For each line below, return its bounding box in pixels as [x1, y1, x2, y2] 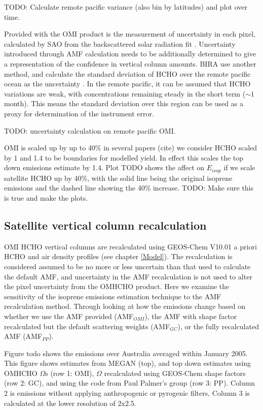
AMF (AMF [4, 331, 43, 341]
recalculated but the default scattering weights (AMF [4, 321, 170, 331]
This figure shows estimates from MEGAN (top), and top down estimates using [4, 358, 251, 368]
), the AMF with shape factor [144, 310, 237, 321]
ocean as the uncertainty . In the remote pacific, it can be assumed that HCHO [4, 78, 251, 89]
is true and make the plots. [4, 192, 88, 203]
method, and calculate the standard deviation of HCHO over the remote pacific [4, 68, 251, 79]
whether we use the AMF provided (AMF [4, 310, 134, 321]
